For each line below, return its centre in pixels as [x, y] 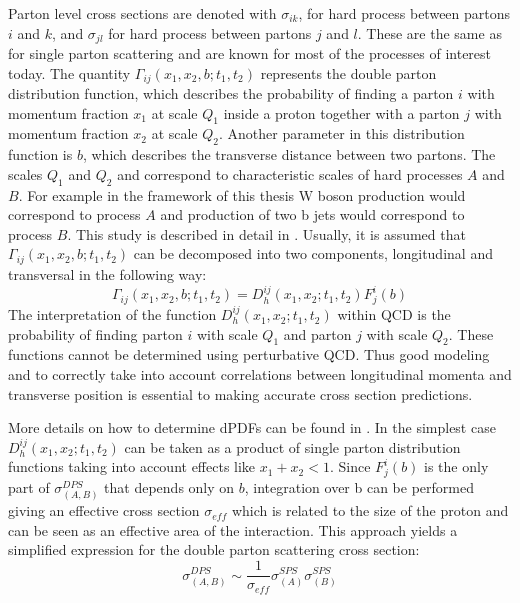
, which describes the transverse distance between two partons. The [289, 154]
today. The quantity [69, 72]
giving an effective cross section [104, 510]
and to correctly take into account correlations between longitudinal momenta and [260, 374]
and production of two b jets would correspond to [312, 214]
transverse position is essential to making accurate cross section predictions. [240, 393]
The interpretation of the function [112, 314]
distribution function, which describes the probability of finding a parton [231, 93]
